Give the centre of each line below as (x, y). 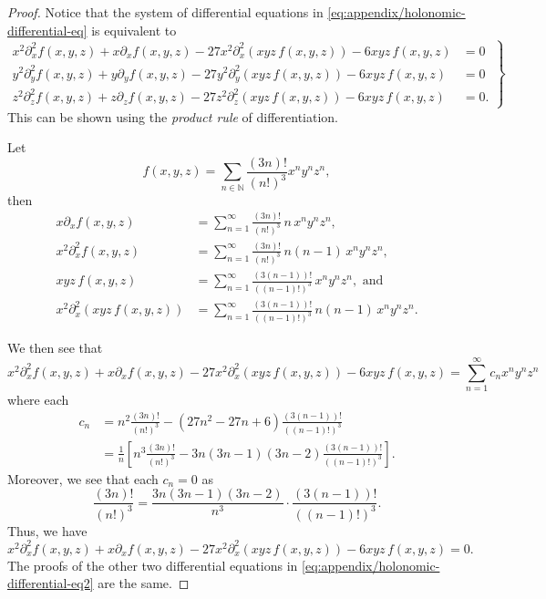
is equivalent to (134, 30)
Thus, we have (47, 530)
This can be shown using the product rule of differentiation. (173, 116)
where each (38, 399)
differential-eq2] (51, 583)
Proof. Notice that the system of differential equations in (165, 12)
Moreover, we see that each (83, 478)
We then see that (55, 348)
